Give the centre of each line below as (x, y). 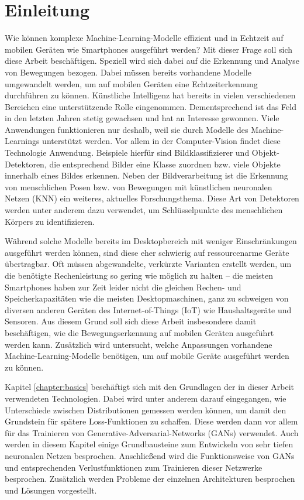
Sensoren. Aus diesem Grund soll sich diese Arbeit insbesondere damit (131, 321)
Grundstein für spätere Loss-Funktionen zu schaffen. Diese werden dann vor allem (151, 421)
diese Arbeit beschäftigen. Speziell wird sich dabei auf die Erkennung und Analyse (152, 61)
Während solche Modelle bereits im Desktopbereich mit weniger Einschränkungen (151, 241)
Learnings (22, 141)
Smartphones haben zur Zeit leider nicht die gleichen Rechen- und (123, 287)
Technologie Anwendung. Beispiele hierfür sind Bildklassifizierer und (127, 153)
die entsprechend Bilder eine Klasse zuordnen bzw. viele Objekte (165, 164)
